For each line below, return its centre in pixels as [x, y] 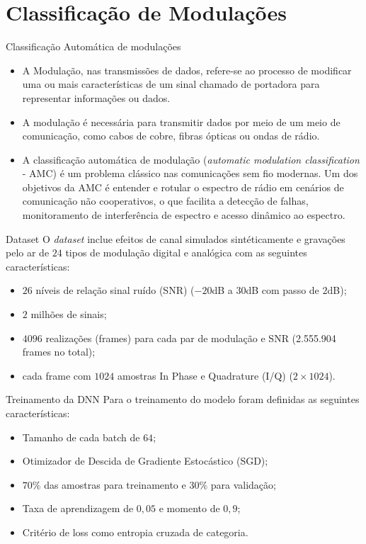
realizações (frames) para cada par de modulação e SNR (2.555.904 [191, 338]
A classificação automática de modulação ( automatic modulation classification [191, 159]
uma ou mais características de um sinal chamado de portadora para [171, 84]
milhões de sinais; [69, 314]
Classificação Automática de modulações [93, 46]
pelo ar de [28, 253]
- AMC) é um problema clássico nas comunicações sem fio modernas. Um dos [190, 173]
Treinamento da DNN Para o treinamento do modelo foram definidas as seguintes [183, 399]
